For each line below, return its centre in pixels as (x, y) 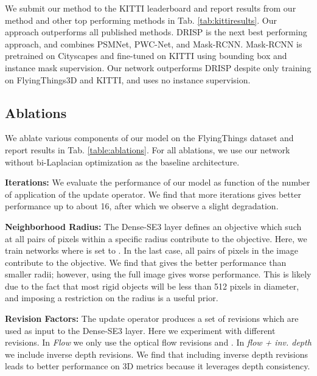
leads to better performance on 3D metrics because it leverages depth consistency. (158, 366)
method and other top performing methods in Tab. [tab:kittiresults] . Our (141, 20)
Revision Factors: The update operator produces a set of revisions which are (152, 319)
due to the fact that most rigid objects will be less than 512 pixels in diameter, (152, 286)
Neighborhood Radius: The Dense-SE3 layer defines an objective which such (153, 226)
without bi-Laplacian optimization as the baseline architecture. (122, 162)
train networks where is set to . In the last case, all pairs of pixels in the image (152, 250)
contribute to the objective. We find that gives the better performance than (146, 262)
